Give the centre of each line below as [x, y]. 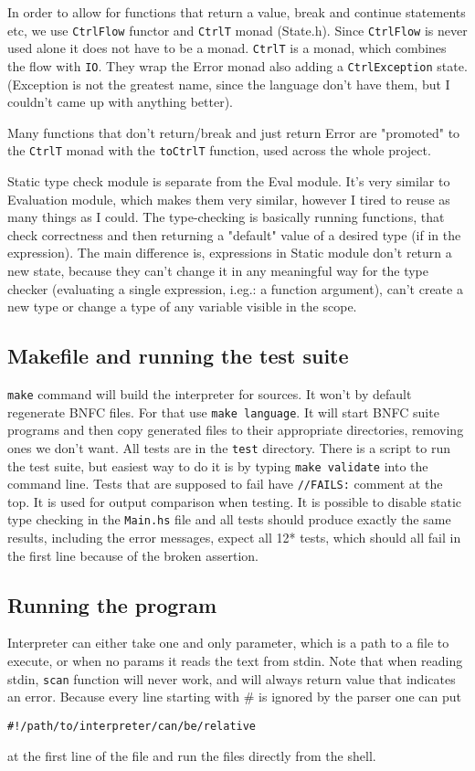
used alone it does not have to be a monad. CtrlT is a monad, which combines [227, 48]
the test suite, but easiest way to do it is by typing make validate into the [218, 465]
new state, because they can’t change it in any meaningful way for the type [218, 270]
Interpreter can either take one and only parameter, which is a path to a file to [228, 643]
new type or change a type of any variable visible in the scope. [182, 306]
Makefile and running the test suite [178, 356]
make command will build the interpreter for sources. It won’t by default [210, 393]
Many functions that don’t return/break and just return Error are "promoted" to [234, 132]
